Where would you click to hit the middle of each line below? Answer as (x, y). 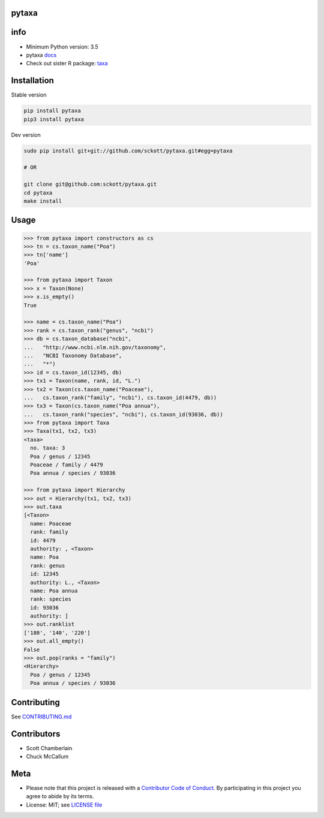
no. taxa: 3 (48, 448)
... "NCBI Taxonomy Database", (73, 355)
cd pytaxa (38, 193)
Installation (32, 81)
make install (43, 201)
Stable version (29, 95)
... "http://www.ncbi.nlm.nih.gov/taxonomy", (95, 347)
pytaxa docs (41, 55)
